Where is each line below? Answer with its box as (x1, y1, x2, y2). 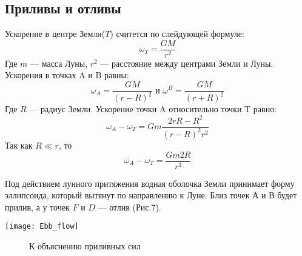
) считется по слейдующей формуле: (110, 27, 244, 40)
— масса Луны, (30, 56, 88, 69)
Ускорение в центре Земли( (5, 27, 106, 40)
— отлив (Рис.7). (98, 200, 161, 213)
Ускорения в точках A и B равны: (5, 69, 129, 81)
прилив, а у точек (5, 200, 70, 213)
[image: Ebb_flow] (5, 222, 79, 231)
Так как (5, 138, 33, 151)
